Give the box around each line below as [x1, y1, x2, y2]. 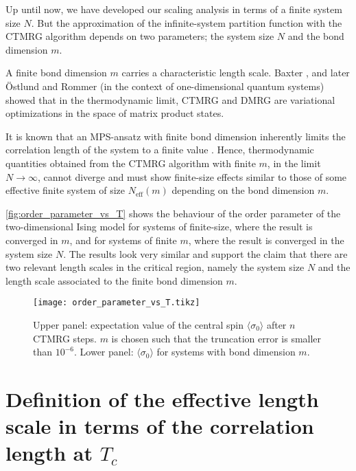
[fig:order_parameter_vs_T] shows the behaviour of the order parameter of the [5, 206, 341, 220]
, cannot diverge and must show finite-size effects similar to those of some [37, 169, 347, 184]
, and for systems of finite [69, 232, 177, 247]
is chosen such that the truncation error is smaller [111, 331, 322, 345]
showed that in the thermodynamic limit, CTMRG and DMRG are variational [5, 92, 335, 107]
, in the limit [267, 155, 321, 170]
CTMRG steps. [33, 331, 97, 345]
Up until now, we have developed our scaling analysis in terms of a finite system [5, 2, 342, 16]
